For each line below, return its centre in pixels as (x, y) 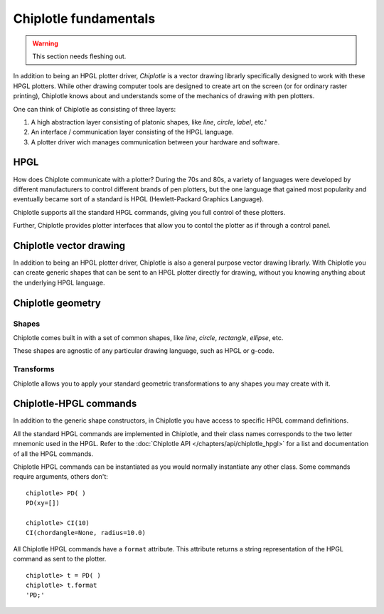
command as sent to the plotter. (60, 559)
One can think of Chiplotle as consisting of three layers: (95, 109)
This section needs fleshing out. (79, 56)
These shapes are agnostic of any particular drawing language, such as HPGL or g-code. (144, 351)
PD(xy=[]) (43, 503)
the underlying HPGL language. (59, 282)
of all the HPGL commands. (53, 454)
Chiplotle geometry (57, 303)
